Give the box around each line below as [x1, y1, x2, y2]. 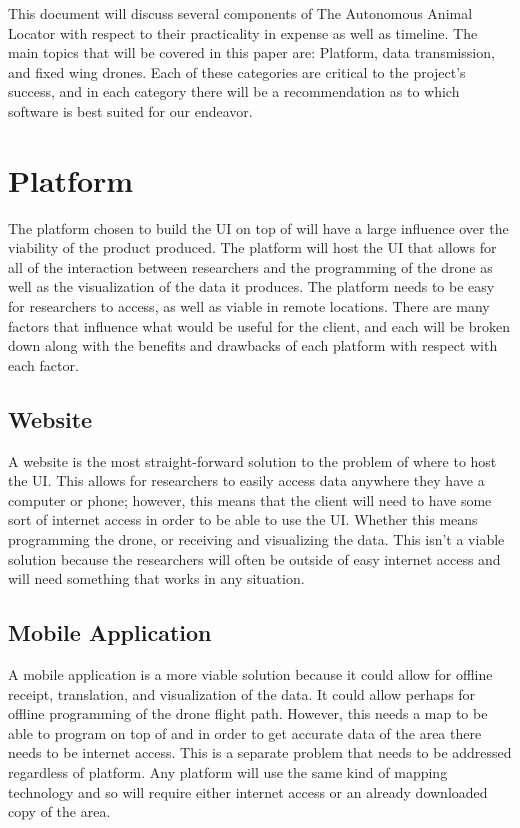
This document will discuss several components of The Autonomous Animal [8, 3, 473, 23]
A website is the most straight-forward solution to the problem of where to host [8, 450, 497, 471]
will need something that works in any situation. [8, 568, 305, 589]
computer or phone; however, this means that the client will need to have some [8, 489, 492, 510]
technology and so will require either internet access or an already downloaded [8, 781, 488, 802]
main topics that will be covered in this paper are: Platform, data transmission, [8, 42, 495, 63]
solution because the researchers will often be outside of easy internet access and [8, 548, 501, 569]
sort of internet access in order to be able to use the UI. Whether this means [8, 509, 478, 530]
